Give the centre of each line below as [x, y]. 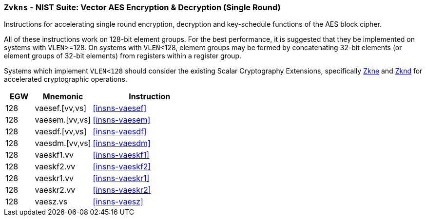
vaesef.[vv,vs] [61, 108]
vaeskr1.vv [54, 178]
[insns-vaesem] [122, 120]
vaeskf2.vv [55, 167]
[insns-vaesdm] [122, 143]
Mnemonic [63, 97]
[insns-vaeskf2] [122, 167]
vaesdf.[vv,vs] [61, 132]
